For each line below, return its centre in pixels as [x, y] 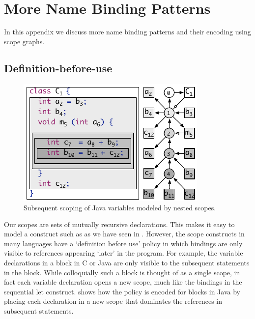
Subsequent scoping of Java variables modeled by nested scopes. [120, 208]
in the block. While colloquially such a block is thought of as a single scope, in [122, 272]
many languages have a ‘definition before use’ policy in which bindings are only [123, 243]
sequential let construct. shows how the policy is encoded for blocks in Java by [122, 291]
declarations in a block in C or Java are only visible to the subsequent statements [127, 263]
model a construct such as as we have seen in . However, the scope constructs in [124, 234]
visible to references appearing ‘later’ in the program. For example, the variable [124, 253]
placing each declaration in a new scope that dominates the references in [113, 301]
